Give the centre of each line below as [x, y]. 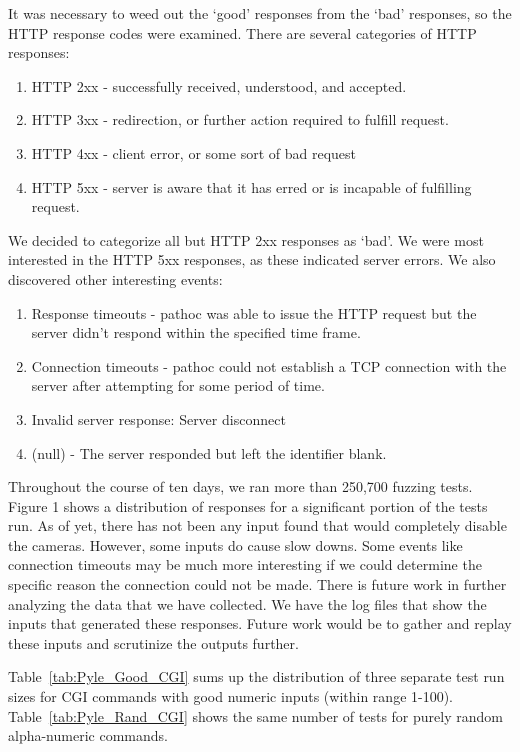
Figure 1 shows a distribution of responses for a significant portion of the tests [248, 505]
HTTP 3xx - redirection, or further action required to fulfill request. [240, 119]
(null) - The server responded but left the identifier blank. [209, 452]
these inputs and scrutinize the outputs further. [153, 642]
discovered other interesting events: [115, 278]
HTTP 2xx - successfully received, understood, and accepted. [219, 85]
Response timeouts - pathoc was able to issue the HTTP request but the [254, 312]
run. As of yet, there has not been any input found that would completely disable [257, 525]
